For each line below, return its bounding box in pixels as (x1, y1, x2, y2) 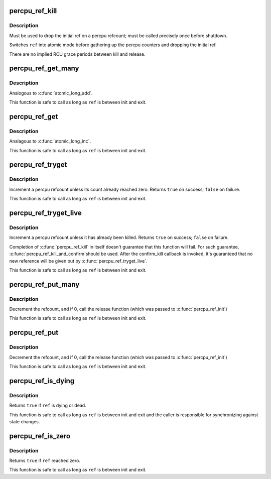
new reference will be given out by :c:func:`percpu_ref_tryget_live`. (9, 258, 148, 264)
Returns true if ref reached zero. (9, 457, 80, 464)
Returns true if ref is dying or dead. (9, 402, 86, 409)
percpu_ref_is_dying (9, 377, 75, 385)
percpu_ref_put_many (9, 280, 80, 289)
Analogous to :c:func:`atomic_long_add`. (9, 90, 93, 96)
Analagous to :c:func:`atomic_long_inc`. (9, 138, 91, 144)
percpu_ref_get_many (9, 64, 79, 73)
